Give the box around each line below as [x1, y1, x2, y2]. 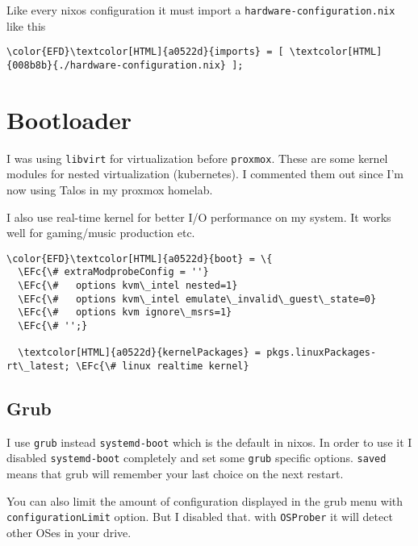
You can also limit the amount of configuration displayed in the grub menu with [6, 492, 403, 509]
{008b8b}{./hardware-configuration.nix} [6, 59, 227, 71]
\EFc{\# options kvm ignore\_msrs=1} [18, 306, 232, 319]
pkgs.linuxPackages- [266, 347, 377, 359]
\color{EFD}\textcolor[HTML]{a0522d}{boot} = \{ [6, 252, 273, 265]
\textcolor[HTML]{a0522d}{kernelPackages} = [18, 347, 261, 359]
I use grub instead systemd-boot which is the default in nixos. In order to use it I [6, 433, 412, 450]
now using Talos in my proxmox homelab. [6, 181, 213, 198]
